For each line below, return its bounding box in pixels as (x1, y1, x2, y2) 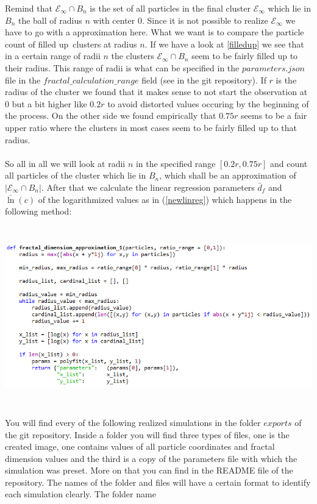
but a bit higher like (12, 97, 87, 110)
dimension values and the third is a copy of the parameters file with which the (5, 452, 297, 464)
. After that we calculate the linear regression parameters (41, 180, 255, 193)
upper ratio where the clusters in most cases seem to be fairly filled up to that (5, 121, 297, 133)
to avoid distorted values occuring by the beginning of (107, 97, 309, 110)
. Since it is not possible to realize (142, 13, 268, 26)
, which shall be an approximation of (159, 169, 296, 182)
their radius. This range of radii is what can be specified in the (5, 61, 240, 74)
